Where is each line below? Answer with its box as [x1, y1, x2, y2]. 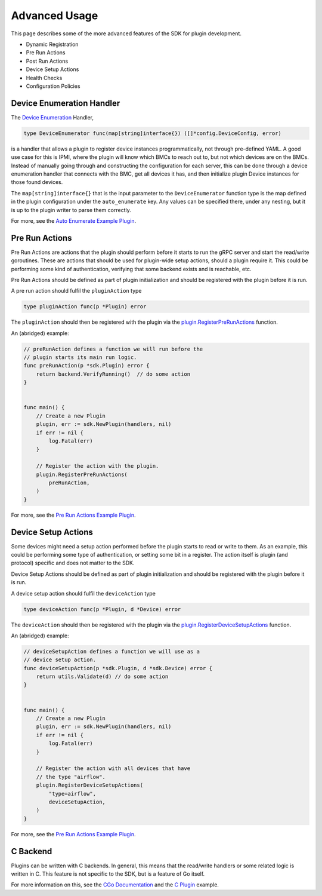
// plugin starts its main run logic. [23, 354, 137, 361]
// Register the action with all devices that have [36, 765, 191, 772]
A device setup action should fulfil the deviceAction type [11, 590, 156, 597]
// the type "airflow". [36, 774, 106, 780]
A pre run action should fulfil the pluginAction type [11, 287, 143, 294]
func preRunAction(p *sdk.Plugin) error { [23, 362, 150, 369]
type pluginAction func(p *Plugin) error [23, 303, 147, 310]
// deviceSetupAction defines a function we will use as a [23, 648, 200, 655]
